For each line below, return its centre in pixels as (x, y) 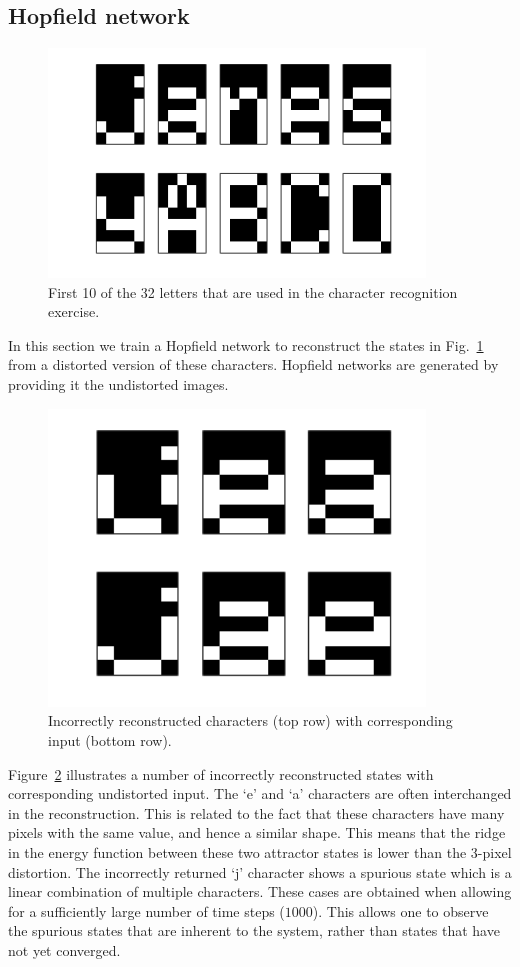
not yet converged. (64, 950)
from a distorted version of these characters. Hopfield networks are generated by (253, 364)
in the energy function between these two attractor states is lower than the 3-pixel (260, 852)
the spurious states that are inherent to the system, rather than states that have (254, 930)
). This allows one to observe (400, 910)
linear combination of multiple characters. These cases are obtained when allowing (260, 891)
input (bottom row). (110, 740)
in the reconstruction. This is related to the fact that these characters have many (256, 812)
